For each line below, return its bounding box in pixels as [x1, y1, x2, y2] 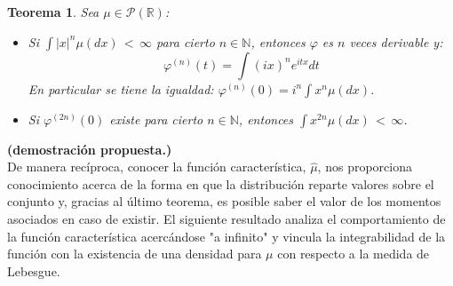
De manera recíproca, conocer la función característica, [7, 157, 306, 176]
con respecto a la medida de [277, 244, 430, 263]
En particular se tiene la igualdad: [28, 79, 214, 98]
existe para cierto [109, 109, 203, 128]
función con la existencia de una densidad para [7, 244, 262, 263]
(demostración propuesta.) [7, 139, 172, 158]
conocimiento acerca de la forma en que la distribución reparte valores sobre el [7, 174, 434, 193]
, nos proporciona [317, 157, 412, 176]
